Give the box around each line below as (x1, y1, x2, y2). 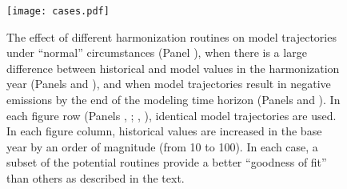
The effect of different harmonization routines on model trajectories (6, 28, 337, 45)
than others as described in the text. (6, 170, 185, 186)
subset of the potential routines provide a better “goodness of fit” (6, 154, 327, 171)
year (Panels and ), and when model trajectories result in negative (6, 75, 331, 92)
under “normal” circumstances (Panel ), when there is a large (6, 44, 307, 61)
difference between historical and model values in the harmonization (6, 59, 340, 76)
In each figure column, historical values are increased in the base (6, 123, 322, 139)
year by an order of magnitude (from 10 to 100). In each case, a (6, 138, 318, 155)
